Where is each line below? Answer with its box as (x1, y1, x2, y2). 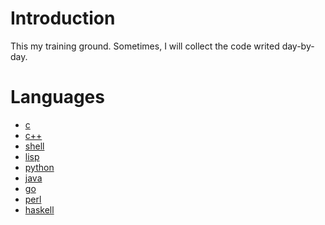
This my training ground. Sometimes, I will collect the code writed (10, 40, 280, 52)
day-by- (281, 40, 315, 52)
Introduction (10, 7, 116, 30)
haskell (24, 203, 55, 216)
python (24, 161, 55, 173)
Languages (10, 86, 105, 109)
